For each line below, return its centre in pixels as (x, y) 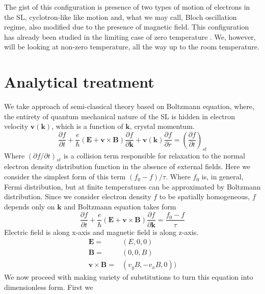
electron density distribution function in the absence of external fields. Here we (127, 166)
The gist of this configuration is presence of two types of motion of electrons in (127, 7)
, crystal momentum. (162, 126)
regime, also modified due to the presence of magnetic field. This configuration (127, 27)
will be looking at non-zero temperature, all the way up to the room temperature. (132, 47)
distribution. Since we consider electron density (78, 196)
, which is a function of (87, 126)
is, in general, (222, 177)
